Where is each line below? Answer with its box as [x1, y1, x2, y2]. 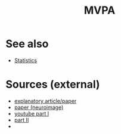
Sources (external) [5, 78, 100, 91]
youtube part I [14, 110, 49, 117]
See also [5, 37, 49, 51]
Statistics [14, 57, 38, 64]
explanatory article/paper [14, 97, 77, 104]
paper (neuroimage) [14, 104, 64, 111]
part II [14, 116, 29, 123]
